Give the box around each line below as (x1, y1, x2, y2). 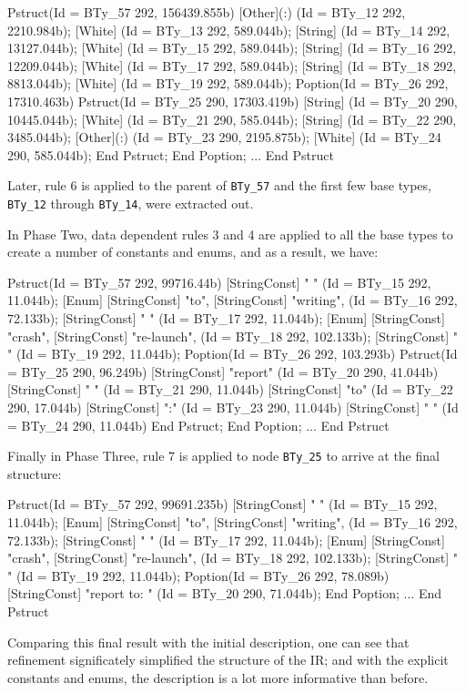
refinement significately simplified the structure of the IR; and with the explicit (7, 650, 449, 669)
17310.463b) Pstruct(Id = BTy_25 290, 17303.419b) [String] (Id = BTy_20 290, (7, 91, 458, 110)
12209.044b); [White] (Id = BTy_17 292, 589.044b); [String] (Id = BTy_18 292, (7, 56, 457, 75)
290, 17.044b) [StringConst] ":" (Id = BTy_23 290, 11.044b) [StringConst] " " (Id (7, 398, 459, 416)
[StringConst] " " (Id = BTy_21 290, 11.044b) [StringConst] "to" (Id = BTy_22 (7, 380, 453, 399)
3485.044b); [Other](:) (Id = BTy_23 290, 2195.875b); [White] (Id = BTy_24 (7, 127, 441, 147)
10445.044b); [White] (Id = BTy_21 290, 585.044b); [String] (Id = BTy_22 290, (7, 109, 457, 128)
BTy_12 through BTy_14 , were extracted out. (7, 194, 254, 212)
